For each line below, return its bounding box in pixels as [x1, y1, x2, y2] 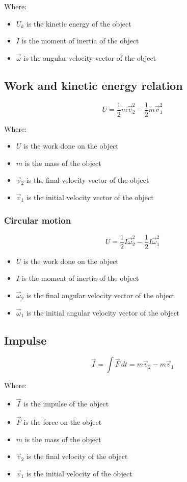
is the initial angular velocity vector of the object [26, 307, 180, 318]
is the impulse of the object [23, 398, 109, 409]
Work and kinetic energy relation [4, 77, 183, 93]
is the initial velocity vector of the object [26, 192, 154, 203]
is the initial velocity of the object [26, 468, 132, 478]
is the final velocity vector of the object [26, 175, 149, 185]
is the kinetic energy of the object [26, 18, 131, 29]
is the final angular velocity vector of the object [26, 290, 175, 301]
